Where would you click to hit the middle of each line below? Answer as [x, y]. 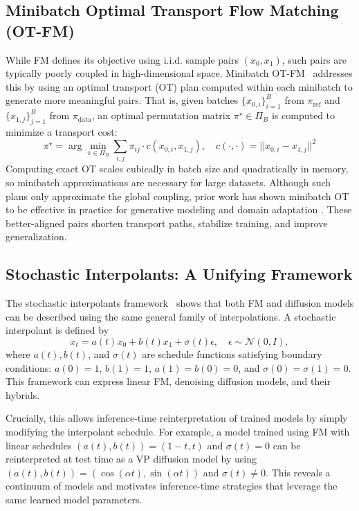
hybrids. [23, 394]
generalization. [36, 236]
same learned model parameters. [74, 499]
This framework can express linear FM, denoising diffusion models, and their [168, 381]
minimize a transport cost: [62, 131]
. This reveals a [298, 472]
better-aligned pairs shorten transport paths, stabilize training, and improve [167, 223]
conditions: [29, 367]
